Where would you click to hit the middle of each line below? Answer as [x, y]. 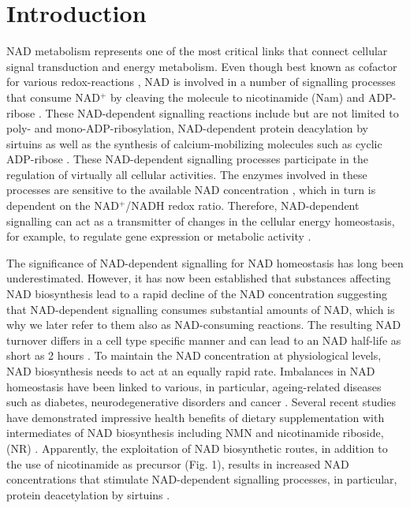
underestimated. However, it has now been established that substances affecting [199, 278]
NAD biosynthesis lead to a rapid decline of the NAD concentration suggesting [197, 294]
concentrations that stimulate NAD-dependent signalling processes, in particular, [202, 479]
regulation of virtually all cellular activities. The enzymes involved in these [187, 174]
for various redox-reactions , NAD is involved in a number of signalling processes [201, 82]
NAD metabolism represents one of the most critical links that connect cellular [197, 51]
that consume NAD [53, 97]
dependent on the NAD [63, 205]
